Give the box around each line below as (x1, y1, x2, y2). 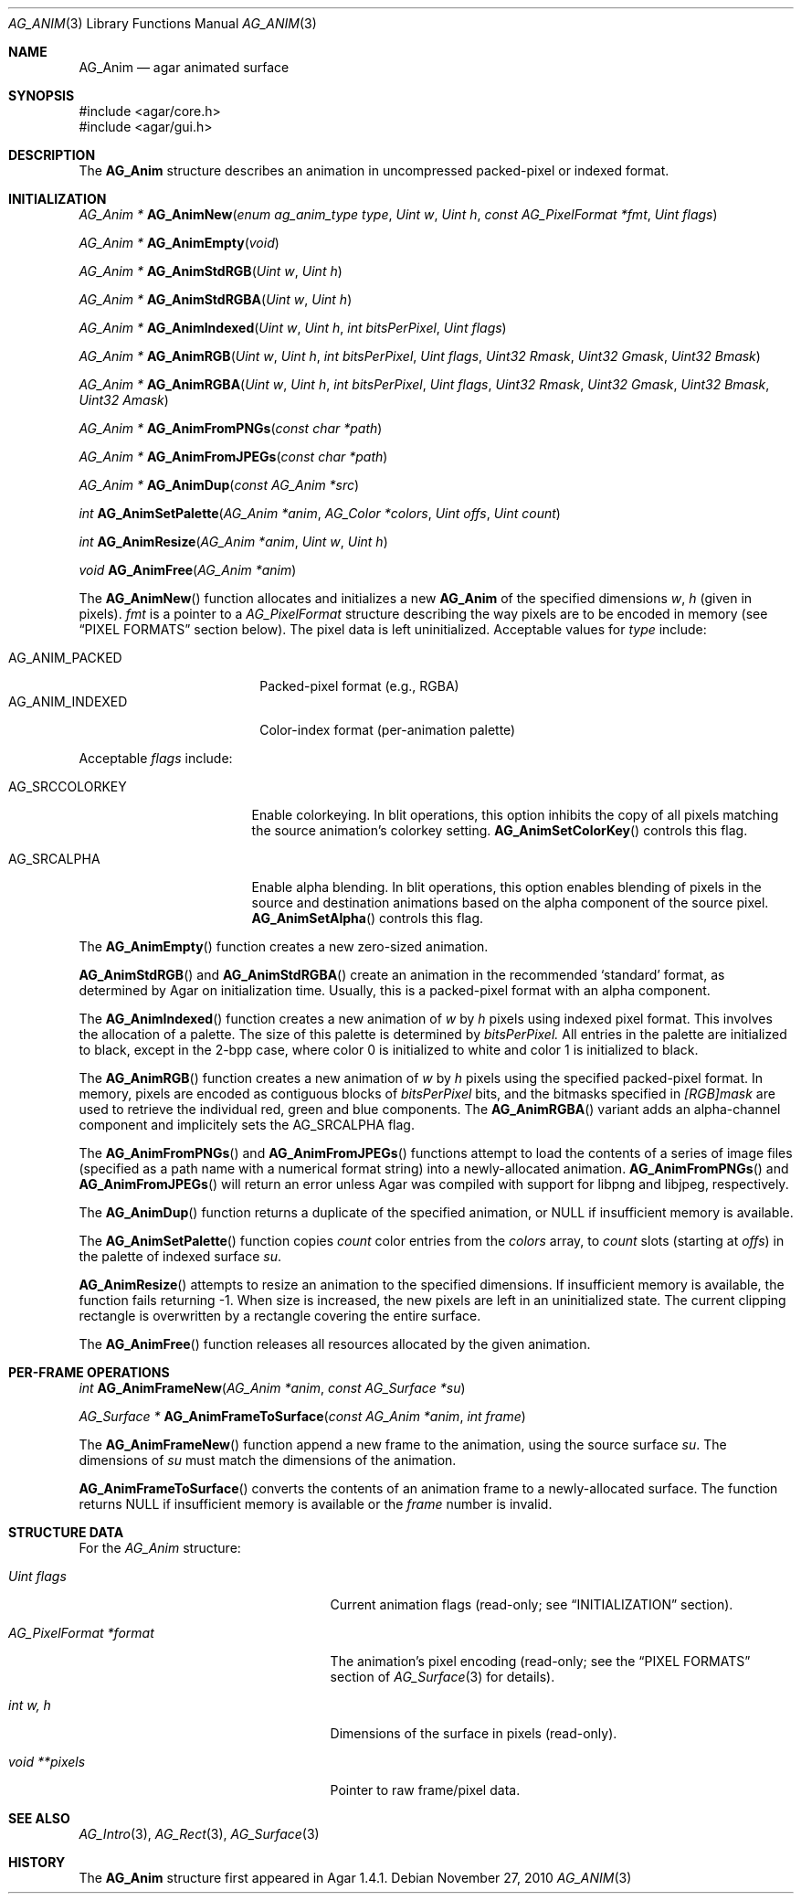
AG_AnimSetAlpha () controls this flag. (251, 910, 484, 926)
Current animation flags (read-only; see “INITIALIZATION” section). (330, 1597, 733, 1612)
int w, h (8, 1697, 51, 1713)
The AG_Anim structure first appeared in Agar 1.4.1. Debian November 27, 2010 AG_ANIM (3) (79, 1870, 632, 1885)
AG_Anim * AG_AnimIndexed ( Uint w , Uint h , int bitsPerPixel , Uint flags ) (79, 320, 507, 335)
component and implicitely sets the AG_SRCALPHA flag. (79, 1117, 415, 1132)
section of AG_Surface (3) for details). (330, 1669, 555, 1684)
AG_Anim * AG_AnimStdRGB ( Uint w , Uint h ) (79, 263, 343, 279)
